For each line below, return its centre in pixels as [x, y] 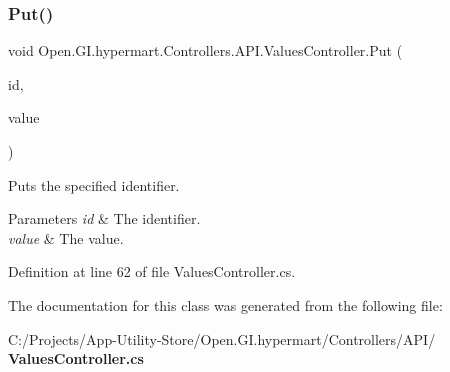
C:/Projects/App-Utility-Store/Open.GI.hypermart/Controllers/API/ [222, 338]
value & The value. [66, 237]
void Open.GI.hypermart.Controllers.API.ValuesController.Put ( [205, 50]
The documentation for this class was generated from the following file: [225, 304]
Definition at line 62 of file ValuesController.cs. [152, 271]
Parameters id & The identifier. [104, 218]
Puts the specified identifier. [94, 184]
